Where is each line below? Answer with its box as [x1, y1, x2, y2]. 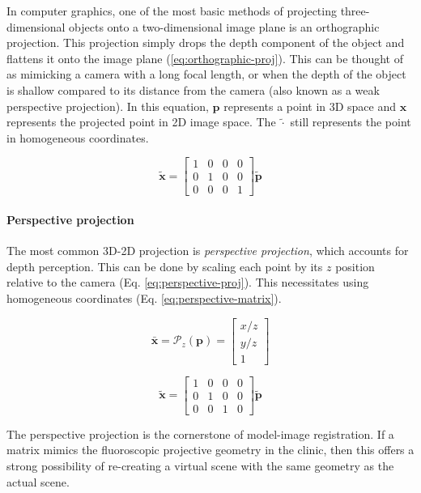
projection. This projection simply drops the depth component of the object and [6, 34, 405, 51]
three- [340, 2, 370, 19]
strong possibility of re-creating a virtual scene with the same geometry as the [6, 457, 394, 474]
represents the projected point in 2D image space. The [6, 113, 276, 130]
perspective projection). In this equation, [6, 97, 209, 114]
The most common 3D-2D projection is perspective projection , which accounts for [6, 242, 409, 259]
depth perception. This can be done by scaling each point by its [6, 257, 323, 274]
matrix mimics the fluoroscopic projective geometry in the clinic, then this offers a [6, 441, 415, 458]
